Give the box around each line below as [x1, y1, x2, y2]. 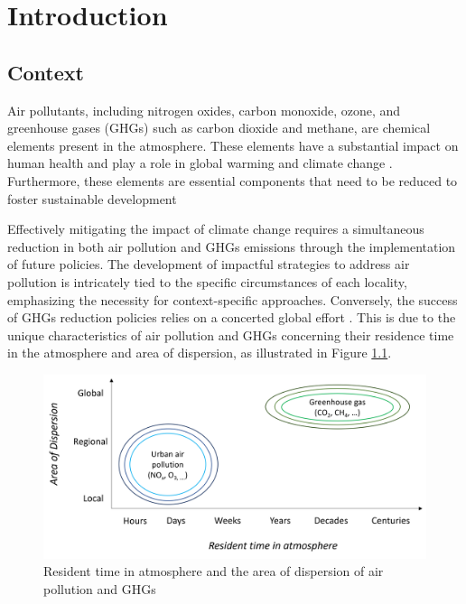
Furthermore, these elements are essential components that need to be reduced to [7, 171, 458, 190]
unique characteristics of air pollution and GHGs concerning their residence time [7, 325, 454, 344]
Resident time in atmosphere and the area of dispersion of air [43, 562, 384, 581]
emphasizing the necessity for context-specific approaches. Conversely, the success [7, 290, 458, 309]
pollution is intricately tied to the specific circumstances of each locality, [7, 272, 407, 291]
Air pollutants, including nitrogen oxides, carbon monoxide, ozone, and [7, 100, 401, 119]
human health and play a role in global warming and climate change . [7, 153, 393, 172]
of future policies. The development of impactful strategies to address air [7, 255, 410, 274]
